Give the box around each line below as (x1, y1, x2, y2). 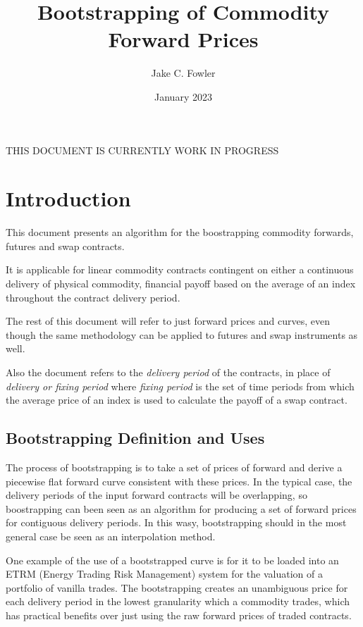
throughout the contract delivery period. (6, 290, 180, 304)
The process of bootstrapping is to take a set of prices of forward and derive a (6, 459, 343, 474)
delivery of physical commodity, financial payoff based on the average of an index (6, 276, 356, 290)
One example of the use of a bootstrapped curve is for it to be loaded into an (6, 552, 339, 567)
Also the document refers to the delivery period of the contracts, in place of (6, 364, 331, 379)
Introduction (6, 184, 131, 213)
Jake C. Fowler (151, 66, 216, 80)
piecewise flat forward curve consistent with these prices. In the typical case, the (6, 473, 352, 488)
